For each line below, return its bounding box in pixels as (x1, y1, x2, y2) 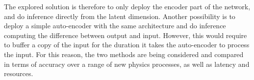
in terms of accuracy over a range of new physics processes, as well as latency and (4, 59, 250, 69)
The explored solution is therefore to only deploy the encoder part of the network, (4, 1, 251, 11)
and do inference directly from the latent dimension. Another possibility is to (4, 11, 235, 21)
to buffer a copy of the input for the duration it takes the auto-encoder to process (4, 40, 250, 50)
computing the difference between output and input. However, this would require (4, 30, 247, 40)
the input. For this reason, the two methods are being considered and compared (4, 49, 244, 59)
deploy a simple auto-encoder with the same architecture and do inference (4, 20, 226, 31)
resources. (4, 68, 33, 79)
